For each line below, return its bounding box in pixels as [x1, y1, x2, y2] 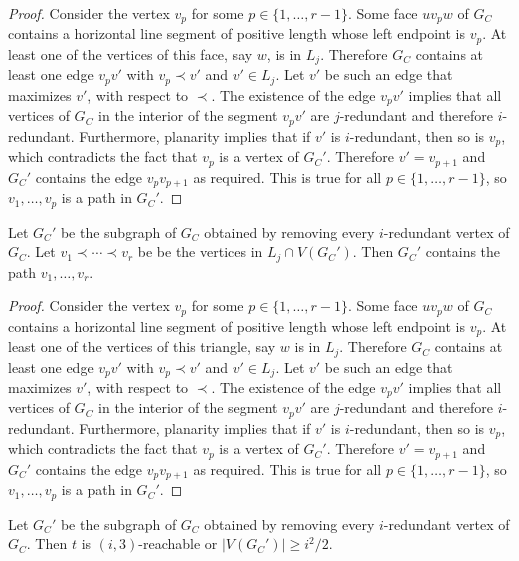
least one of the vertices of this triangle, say [8, 336, 276, 357]
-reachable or [138, 533, 218, 554]
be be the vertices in [137, 241, 263, 262]
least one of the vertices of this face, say [8, 43, 253, 64]
